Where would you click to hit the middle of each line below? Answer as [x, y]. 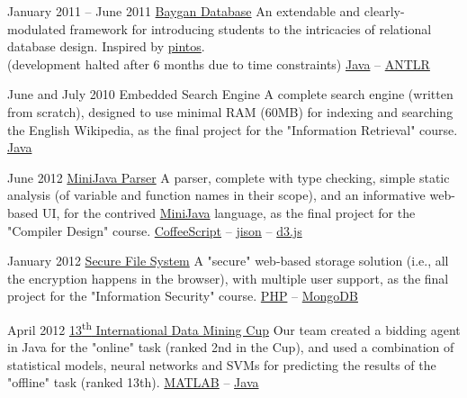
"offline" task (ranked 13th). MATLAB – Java [133, 382]
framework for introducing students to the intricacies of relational [251, 28]
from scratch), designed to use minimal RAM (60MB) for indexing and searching [230, 111]
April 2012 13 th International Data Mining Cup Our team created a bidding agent [234, 328]
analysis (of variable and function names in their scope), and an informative [216, 195]
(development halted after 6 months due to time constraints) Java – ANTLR [219, 63]
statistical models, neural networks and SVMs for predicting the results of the [222, 364]
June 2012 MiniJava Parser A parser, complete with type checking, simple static [229, 177]
